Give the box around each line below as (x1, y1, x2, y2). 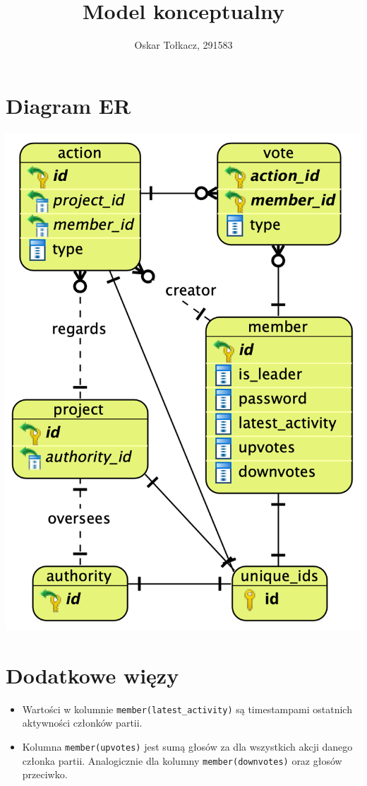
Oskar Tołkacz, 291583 (134, 37, 233, 52)
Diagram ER (6, 90, 131, 119)
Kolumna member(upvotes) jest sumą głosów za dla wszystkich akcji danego (22, 739, 353, 753)
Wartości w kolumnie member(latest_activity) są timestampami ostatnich (22, 701, 352, 716)
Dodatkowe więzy (6, 660, 179, 689)
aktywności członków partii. (22, 715, 143, 730)
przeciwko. (22, 767, 68, 782)
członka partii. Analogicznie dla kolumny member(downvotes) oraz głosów (22, 753, 342, 768)
